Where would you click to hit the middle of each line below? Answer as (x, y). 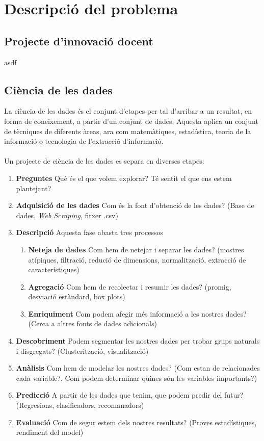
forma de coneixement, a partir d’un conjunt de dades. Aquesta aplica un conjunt (131, 121)
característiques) (54, 269)
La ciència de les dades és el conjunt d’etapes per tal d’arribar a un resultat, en (128, 111)
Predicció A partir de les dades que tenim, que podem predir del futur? (130, 395)
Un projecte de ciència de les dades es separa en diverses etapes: (104, 161)
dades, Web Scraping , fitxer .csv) (67, 215)
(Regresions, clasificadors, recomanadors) (80, 405)
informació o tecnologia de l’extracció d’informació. (84, 141)
